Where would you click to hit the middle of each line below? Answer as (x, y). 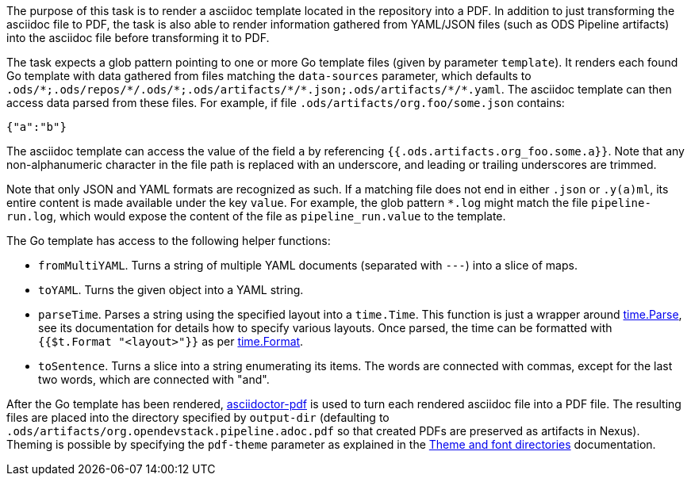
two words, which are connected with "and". (154, 379)
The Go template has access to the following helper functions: (169, 241)
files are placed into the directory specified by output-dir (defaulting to (198, 417)
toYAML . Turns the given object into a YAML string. (171, 290)
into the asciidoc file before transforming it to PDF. (138, 38)
